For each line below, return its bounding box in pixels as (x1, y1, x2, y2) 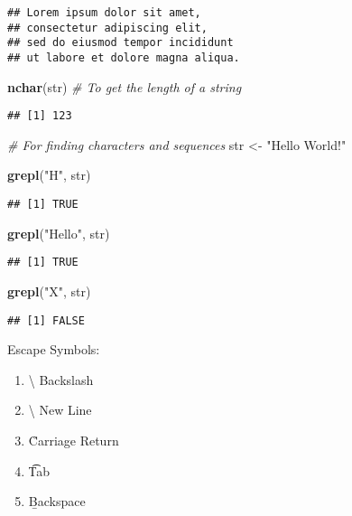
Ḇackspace (28, 492, 86, 511)
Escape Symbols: (7, 340, 100, 359)
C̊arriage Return (28, 431, 119, 449)
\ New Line (28, 400, 92, 419)
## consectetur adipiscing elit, (7, 21, 208, 34)
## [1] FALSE (7, 314, 85, 327)
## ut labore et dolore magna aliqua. (7, 51, 240, 64)
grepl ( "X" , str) (7, 281, 91, 300)
